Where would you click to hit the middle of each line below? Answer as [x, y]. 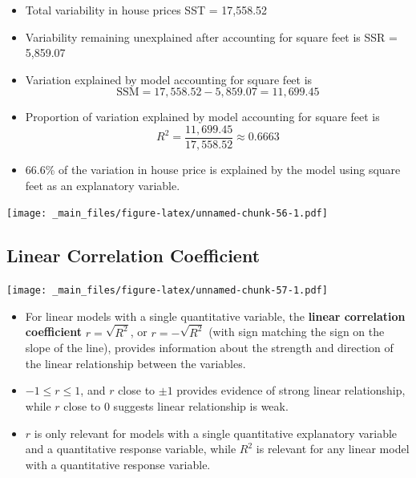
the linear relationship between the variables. [135, 363]
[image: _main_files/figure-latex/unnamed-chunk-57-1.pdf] [167, 291]
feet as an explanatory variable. [103, 185]
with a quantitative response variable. [118, 464]
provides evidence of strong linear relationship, [291, 390]
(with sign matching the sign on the [297, 332]
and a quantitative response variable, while [131, 449]
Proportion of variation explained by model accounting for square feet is [202, 117]
